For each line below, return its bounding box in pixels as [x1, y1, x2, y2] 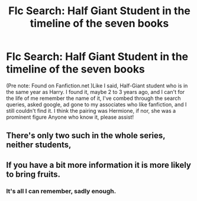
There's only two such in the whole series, [6, 131, 166, 141]
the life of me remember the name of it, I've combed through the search [6, 95, 181, 102]
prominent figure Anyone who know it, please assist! [6, 114, 134, 121]
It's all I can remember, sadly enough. [6, 187, 117, 195]
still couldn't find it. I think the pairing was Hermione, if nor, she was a [6, 107, 176, 114]
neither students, [6, 140, 72, 150]
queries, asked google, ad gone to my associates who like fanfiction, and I [6, 100, 187, 108]
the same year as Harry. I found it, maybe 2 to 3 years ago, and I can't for [6, 88, 185, 95]
